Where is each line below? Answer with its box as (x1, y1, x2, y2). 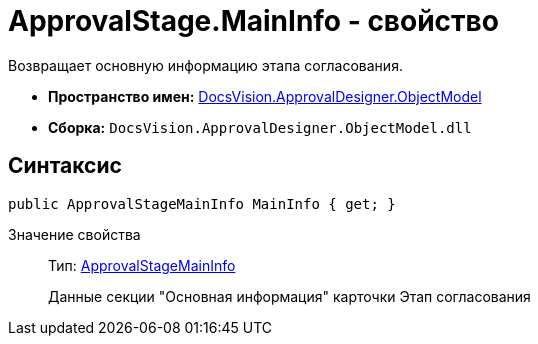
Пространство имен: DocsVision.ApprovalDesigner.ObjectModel (48, 87, 482, 105)
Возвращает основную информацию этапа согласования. (8, 56, 403, 74)
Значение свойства (8, 225, 141, 243)
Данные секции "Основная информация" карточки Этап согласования (48, 287, 531, 305)
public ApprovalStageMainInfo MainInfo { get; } (8, 195, 396, 212)
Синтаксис (8, 153, 122, 179)
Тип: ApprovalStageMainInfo (48, 256, 236, 274)
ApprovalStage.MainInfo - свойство (8, 4, 499, 38)
